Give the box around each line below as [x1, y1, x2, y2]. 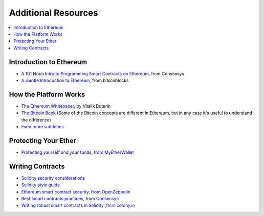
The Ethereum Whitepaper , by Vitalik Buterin [21, 103, 111, 109]
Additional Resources [9, 7, 98, 18]
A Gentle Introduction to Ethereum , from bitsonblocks [21, 77, 129, 83]
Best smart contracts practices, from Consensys [21, 196, 119, 202]
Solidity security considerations [21, 175, 85, 181]
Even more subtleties [21, 124, 64, 130]
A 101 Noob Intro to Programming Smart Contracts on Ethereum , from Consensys [21, 71, 184, 76]
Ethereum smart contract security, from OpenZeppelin [21, 189, 131, 194]
